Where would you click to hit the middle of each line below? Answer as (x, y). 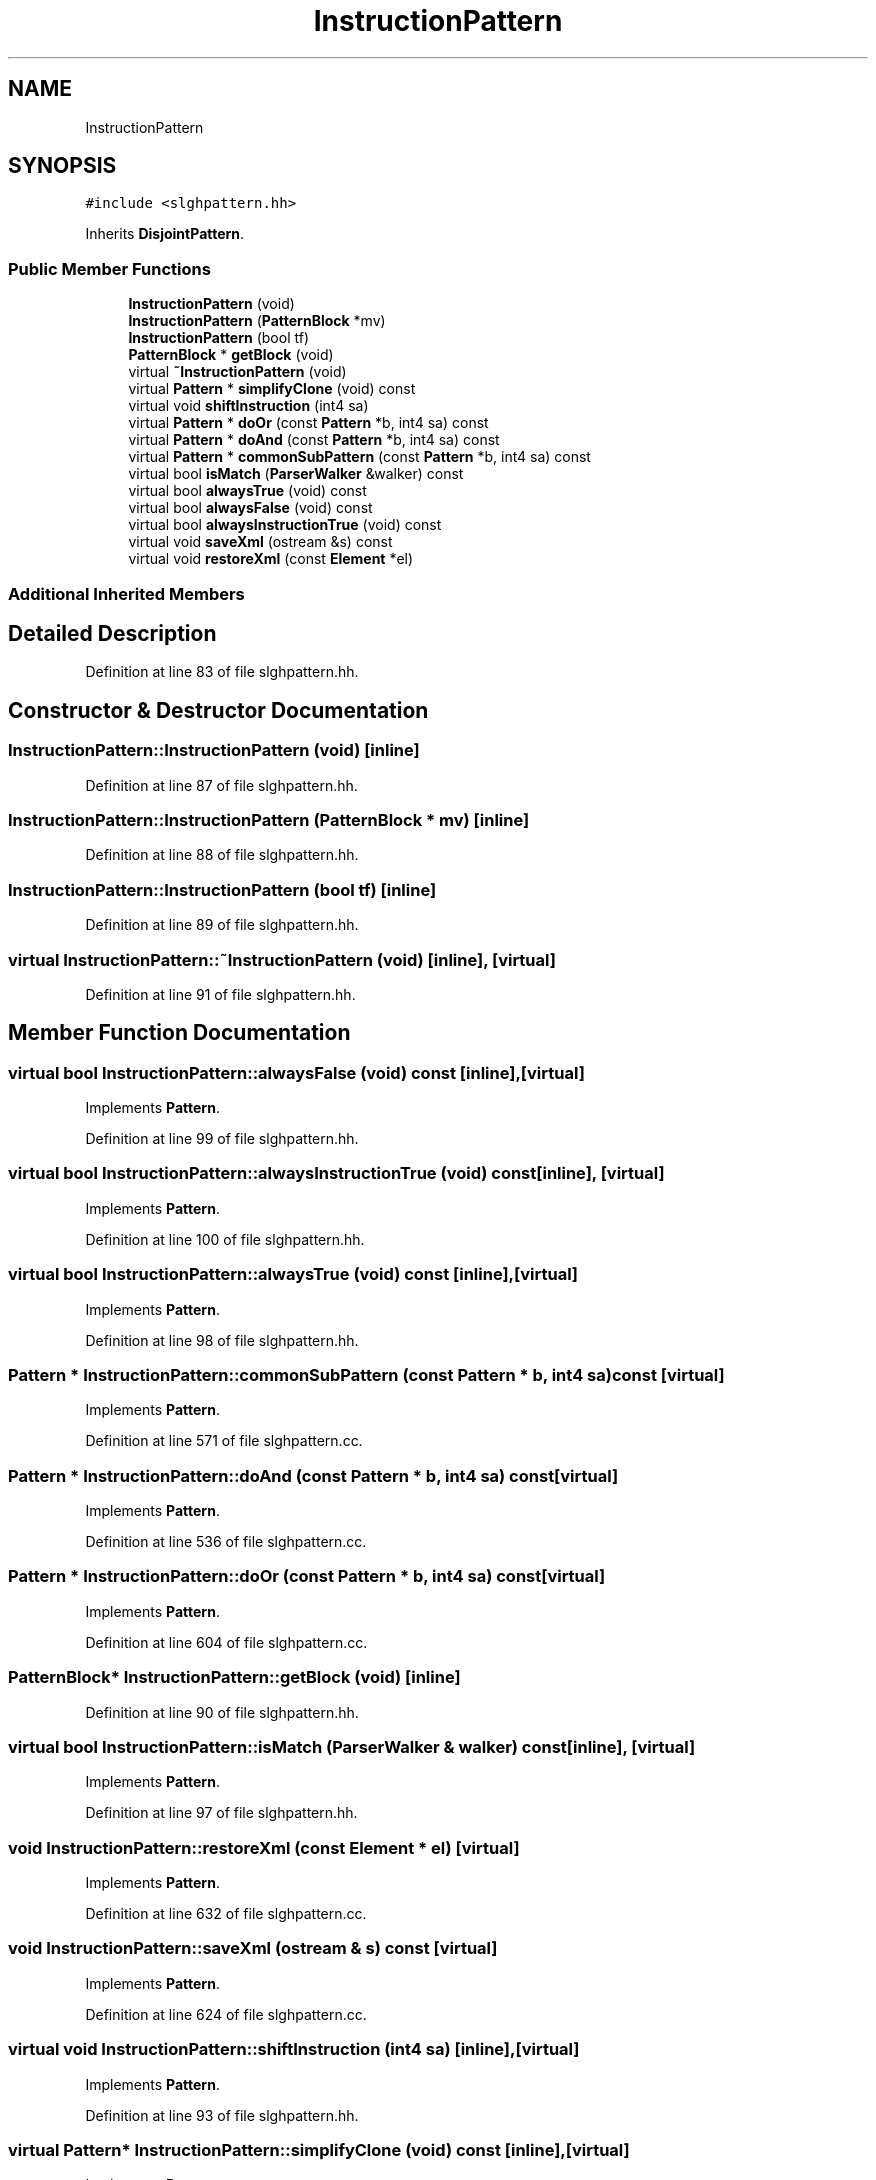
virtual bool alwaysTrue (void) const (247, 491)
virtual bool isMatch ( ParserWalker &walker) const (296, 474)
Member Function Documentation (179, 1033)
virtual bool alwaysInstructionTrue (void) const (285, 525)
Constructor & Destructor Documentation (218, 710)
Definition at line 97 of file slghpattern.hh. (221, 1813)
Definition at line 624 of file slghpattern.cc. (226, 2014)
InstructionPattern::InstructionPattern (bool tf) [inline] (222, 889)
